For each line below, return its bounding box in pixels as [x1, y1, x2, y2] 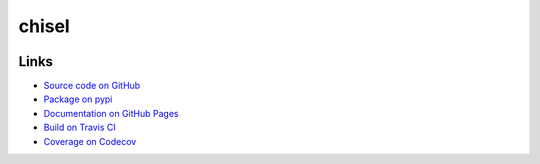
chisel [18, 15, 70, 37]
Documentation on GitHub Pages [43, 107, 179, 119]
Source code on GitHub [43, 80, 141, 92]
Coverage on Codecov [43, 135, 137, 147]
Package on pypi [43, 93, 113, 105]
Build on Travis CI [43, 121, 117, 134]
